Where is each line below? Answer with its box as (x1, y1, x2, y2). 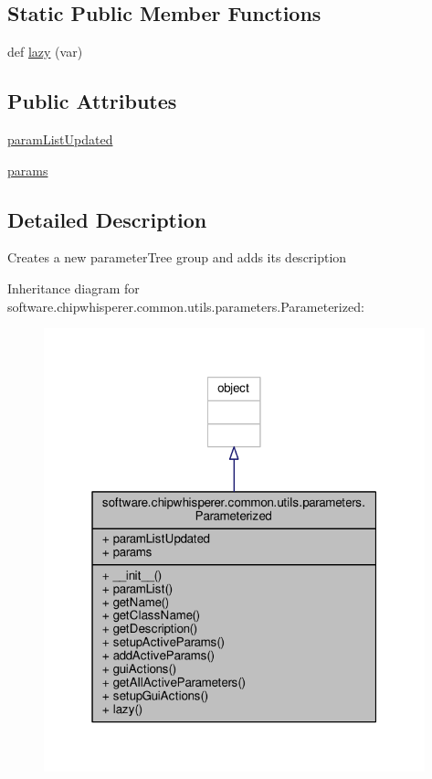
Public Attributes (7, 87, 177, 115)
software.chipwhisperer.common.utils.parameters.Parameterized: (7, 296, 364, 315)
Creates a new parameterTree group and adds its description (7, 248, 347, 267)
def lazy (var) (7, 42, 83, 61)
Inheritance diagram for (7, 278, 140, 297)
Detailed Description (7, 205, 207, 233)
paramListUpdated (7, 130, 113, 148)
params (7, 160, 48, 179)
